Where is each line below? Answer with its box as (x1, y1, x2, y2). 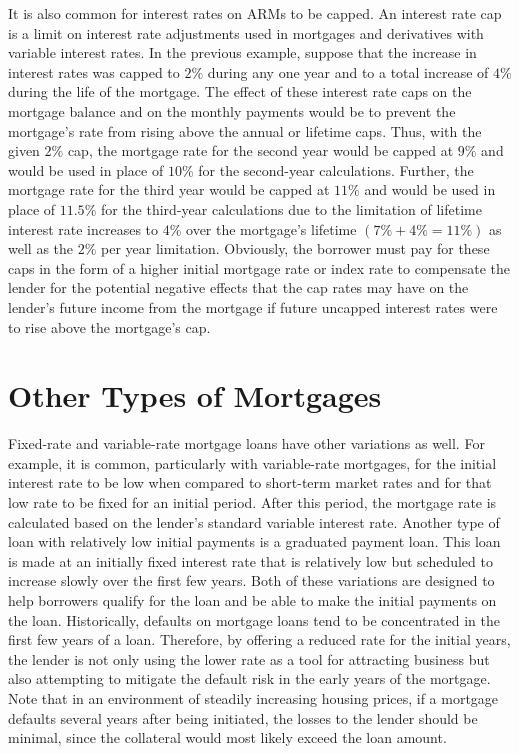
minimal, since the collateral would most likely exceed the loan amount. (8, 727, 447, 748)
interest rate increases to (8, 218, 159, 239)
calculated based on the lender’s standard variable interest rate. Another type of (8, 511, 500, 532)
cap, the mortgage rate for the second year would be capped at (67, 140, 454, 161)
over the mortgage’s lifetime (186, 218, 357, 239)
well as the (8, 238, 74, 259)
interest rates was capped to (8, 61, 180, 82)
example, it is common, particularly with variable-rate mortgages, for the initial (8, 452, 497, 473)
